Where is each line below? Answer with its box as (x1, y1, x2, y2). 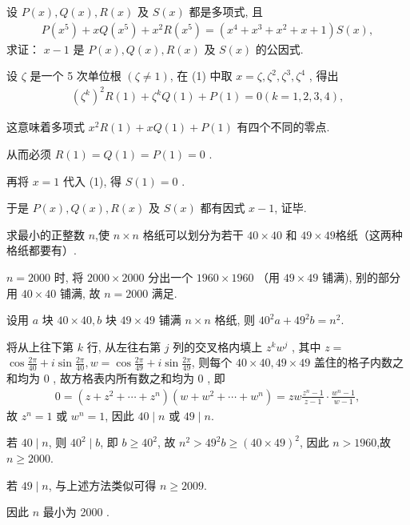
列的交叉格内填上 (173, 338, 263, 355)
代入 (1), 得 (63, 172, 122, 189)
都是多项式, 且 (189, 3, 263, 19)
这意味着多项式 (6, 118, 85, 135)
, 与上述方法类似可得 (48, 476, 157, 493)
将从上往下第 (6, 338, 74, 355)
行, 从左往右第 (86, 338, 161, 355)
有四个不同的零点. (237, 118, 330, 135)
